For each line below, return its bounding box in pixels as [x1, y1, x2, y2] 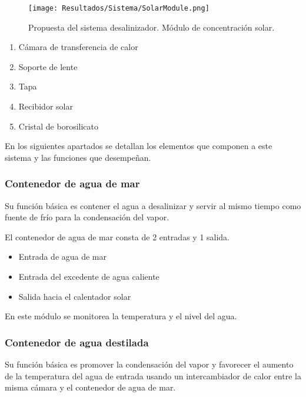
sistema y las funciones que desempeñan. [5, 151, 151, 163]
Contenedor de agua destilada [5, 335, 149, 349]
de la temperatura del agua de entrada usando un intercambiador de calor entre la [5, 369, 301, 382]
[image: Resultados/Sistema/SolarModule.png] [28, 4, 209, 12]
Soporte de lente [18, 60, 78, 72]
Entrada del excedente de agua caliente [18, 270, 159, 282]
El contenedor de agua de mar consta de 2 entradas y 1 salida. [5, 230, 230, 243]
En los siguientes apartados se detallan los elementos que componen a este [5, 140, 272, 152]
